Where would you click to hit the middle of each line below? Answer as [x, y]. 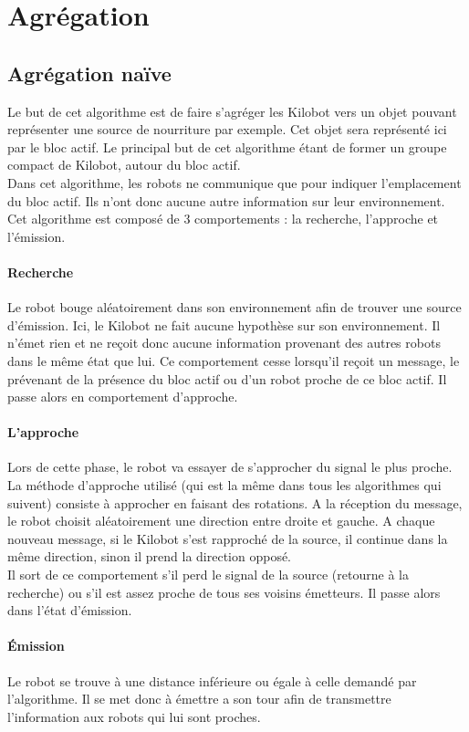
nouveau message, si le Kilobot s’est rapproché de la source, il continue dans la [228, 538]
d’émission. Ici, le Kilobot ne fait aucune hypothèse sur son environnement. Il [224, 324]
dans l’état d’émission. [70, 610]
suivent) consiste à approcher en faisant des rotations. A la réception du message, [235, 502]
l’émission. [36, 236]
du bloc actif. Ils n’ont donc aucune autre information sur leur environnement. [226, 200]
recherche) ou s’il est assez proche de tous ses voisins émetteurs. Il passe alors [224, 592]
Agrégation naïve [89, 73]
